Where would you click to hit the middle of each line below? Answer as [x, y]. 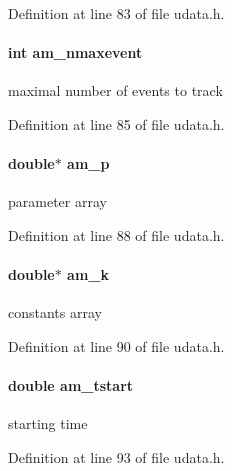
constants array [55, 312]
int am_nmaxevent [75, 52]
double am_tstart [71, 385]
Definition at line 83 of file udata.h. [116, 13]
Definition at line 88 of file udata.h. [116, 234]
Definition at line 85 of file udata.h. [116, 123]
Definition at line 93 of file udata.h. [116, 456]
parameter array [57, 201]
